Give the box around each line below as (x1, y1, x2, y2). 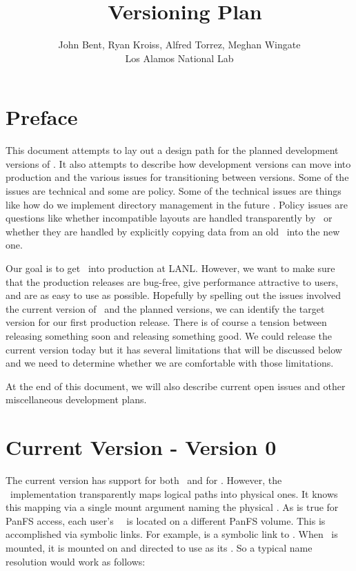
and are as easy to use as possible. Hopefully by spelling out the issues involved (6, 288, 342, 302)
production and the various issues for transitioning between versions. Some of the (6, 170, 349, 184)
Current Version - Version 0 (6, 433, 277, 461)
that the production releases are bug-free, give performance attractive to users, (6, 274, 339, 289)
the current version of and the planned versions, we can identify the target (6, 301, 325, 316)
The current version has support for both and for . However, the (6, 473, 282, 487)
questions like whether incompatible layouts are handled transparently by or (6, 211, 333, 225)
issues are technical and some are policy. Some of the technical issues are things (6, 184, 342, 198)
